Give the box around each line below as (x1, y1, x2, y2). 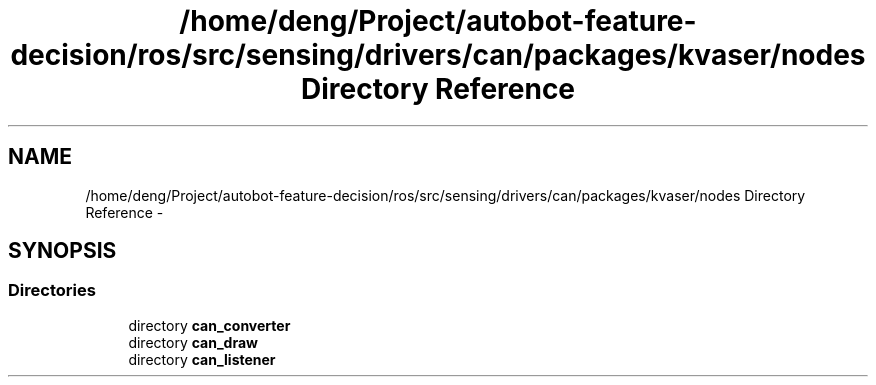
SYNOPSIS (8, 238, 117, 264)
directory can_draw (128, 333, 258, 351)
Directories (8, 280, 96, 301)
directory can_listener (128, 350, 276, 368)
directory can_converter (128, 316, 291, 334)
